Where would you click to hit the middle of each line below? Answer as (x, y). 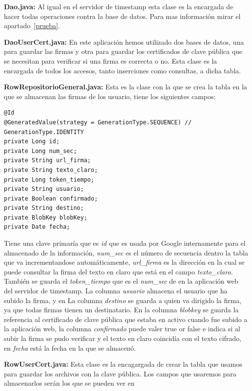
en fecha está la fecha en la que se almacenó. (70, 348)
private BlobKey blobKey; (46, 217)
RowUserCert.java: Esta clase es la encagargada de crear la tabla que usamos (123, 364)
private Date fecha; (37, 227)
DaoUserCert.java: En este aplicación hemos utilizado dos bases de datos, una (124, 42)
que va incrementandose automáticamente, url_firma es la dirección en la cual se (124, 262)
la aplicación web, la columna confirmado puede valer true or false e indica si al (122, 329)
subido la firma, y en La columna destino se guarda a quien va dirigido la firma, (123, 300)
